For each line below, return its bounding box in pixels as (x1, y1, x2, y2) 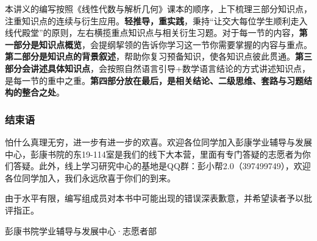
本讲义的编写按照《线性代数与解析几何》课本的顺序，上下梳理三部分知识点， (5, 2, 312, 15)
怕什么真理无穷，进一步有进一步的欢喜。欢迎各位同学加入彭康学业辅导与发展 (5, 135, 312, 148)
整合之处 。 (21, 86, 65, 99)
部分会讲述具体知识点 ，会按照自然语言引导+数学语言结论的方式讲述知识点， (5, 61, 310, 74)
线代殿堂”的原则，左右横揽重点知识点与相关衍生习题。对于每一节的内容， (5, 26, 299, 39)
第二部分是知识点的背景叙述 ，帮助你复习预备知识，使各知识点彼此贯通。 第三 (5, 50, 312, 63)
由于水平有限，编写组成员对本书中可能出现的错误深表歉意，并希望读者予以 (5, 192, 304, 204)
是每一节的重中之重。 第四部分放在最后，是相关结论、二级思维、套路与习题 (5, 74, 304, 86)
